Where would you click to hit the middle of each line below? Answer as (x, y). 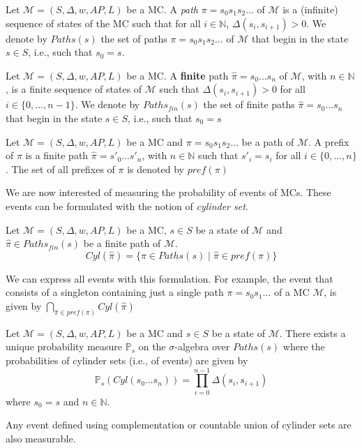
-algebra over (202, 346)
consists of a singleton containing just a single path (115, 292)
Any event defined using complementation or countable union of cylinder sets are (179, 425)
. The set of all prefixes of (60, 169)
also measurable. (41, 438)
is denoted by (156, 169)
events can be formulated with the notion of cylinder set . (127, 206)
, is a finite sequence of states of (74, 89)
